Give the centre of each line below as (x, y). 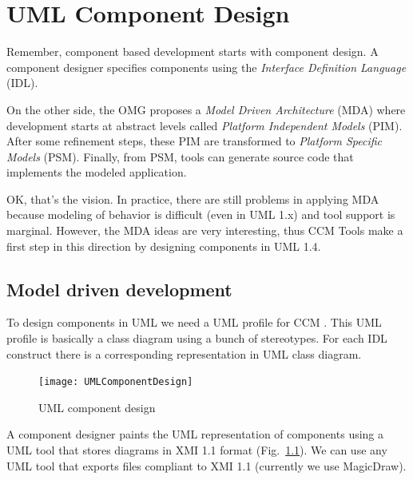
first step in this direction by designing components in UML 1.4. (164, 246)
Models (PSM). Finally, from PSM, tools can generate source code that (180, 156)
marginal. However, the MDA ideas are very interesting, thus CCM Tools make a (205, 230)
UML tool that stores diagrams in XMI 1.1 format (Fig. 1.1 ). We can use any (197, 450)
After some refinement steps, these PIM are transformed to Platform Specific (195, 141)
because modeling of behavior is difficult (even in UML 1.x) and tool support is (201, 214)
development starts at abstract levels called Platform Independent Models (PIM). (205, 125)
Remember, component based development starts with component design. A (193, 52)
